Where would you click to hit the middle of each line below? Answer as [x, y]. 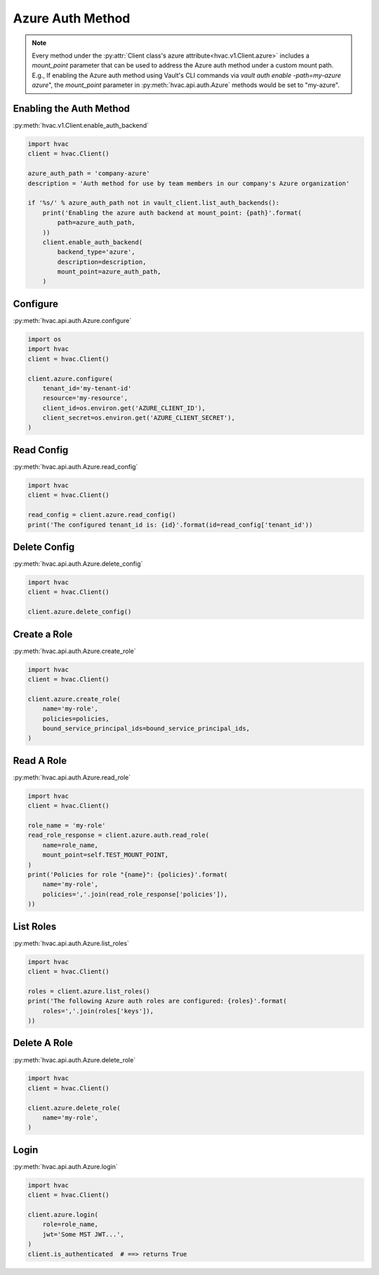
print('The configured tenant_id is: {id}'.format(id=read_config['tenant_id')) [170, 524]
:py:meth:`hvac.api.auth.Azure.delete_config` [78, 564]
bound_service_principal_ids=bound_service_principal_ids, [146, 728]
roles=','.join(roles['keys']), [98, 1011]
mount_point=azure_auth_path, [109, 272]
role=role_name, [70, 1224]
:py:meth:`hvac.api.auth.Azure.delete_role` [74, 1059]
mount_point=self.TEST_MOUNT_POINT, [105, 855]
